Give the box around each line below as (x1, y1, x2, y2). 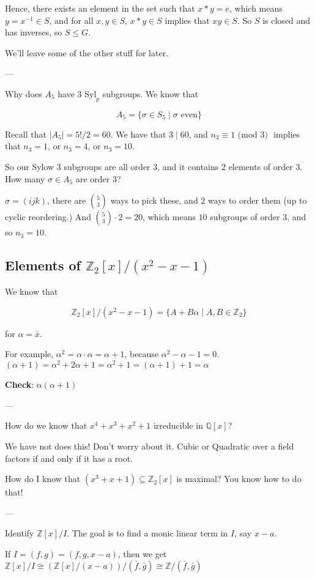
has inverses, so (5, 26, 62, 39)
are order (75, 172, 110, 185)
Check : (5, 378, 34, 391)
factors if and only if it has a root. (5, 451, 133, 464)
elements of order (228, 160, 293, 172)
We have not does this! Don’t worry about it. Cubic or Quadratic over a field (5, 439, 294, 452)
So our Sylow (5, 160, 54, 172)
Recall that (5, 127, 46, 140)
